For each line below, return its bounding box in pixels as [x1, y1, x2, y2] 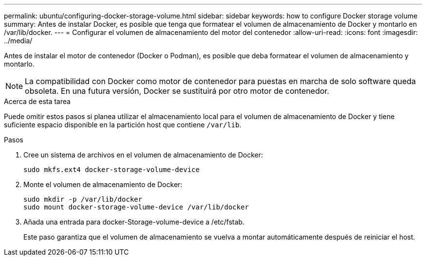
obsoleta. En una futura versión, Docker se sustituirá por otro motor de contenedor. [25, 86, 329, 96]
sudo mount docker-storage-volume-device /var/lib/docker [23, 203, 249, 211]
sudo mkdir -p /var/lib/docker [23, 195, 142, 203]
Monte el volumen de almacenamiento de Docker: [23, 180, 182, 189]
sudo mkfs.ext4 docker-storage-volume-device [23, 166, 200, 173]
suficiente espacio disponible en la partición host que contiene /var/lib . [4, 121, 242, 129]
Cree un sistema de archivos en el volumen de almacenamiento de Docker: [23, 151, 263, 159]
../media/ [4, 36, 33, 45]
